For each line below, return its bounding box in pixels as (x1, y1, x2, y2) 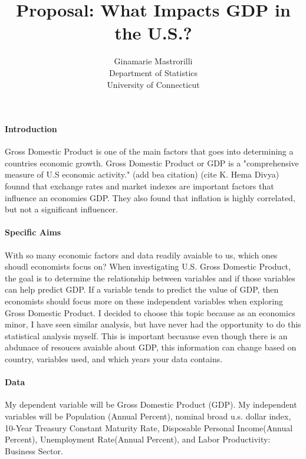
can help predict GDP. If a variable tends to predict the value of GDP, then (5, 283, 279, 296)
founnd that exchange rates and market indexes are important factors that (5, 180, 274, 192)
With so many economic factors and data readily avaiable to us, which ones (5, 248, 278, 261)
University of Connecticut (107, 78, 200, 90)
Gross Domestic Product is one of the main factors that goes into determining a (5, 145, 294, 158)
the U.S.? (114, 21, 192, 45)
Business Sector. (5, 444, 63, 457)
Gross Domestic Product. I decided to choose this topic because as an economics (5, 306, 295, 319)
